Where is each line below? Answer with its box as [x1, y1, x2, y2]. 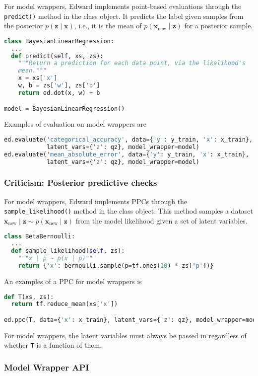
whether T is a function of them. [4, 340, 102, 350]
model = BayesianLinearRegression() [4, 105, 125, 112]
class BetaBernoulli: [4, 232, 75, 240]
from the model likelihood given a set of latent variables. [75, 215, 248, 226]
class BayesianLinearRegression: [4, 37, 114, 45]
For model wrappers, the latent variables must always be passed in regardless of [4, 330, 247, 340]
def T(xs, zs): [4, 293, 54, 301]
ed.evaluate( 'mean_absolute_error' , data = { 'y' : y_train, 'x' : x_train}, [4, 150, 250, 158]
